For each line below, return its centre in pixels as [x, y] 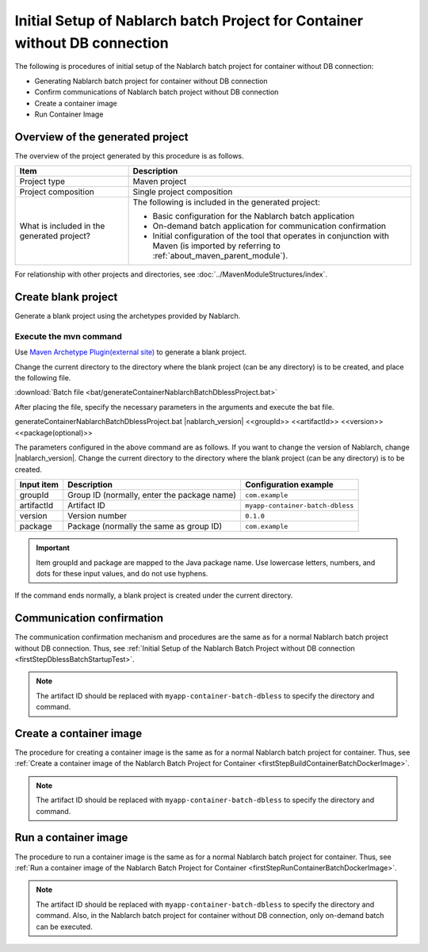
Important [53, 548]
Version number [97, 516]
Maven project [160, 182]
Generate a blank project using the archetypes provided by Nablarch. [128, 316]
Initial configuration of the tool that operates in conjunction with [271, 236]
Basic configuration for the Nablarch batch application [254, 216]
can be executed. [64, 927]
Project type [42, 182]
